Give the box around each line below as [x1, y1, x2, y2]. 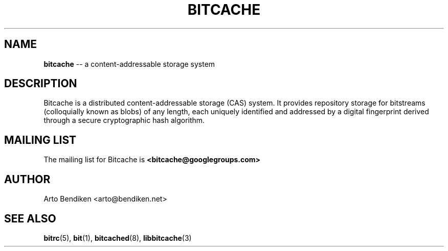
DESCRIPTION [4, 77, 77, 90]
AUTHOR [4, 172, 51, 186]
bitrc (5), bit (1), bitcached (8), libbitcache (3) [43, 233, 192, 242]
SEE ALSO [4, 212, 56, 225]
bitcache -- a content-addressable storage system [43, 59, 215, 68]
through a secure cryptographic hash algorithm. [43, 116, 205, 125]
